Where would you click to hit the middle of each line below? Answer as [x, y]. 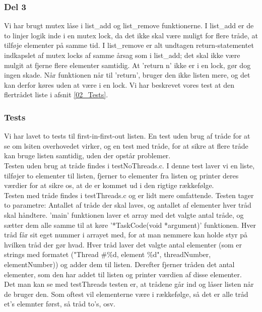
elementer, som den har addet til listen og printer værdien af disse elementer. [123, 274]
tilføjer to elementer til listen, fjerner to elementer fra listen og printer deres [121, 175]
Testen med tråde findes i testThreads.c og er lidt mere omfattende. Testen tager [129, 195]
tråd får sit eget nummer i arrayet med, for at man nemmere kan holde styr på [126, 235]
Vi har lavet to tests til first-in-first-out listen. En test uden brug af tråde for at [127, 136]
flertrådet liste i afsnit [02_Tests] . [56, 95]
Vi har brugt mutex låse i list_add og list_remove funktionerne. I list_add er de [129, 25]
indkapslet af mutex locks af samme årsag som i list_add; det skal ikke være [122, 55]
